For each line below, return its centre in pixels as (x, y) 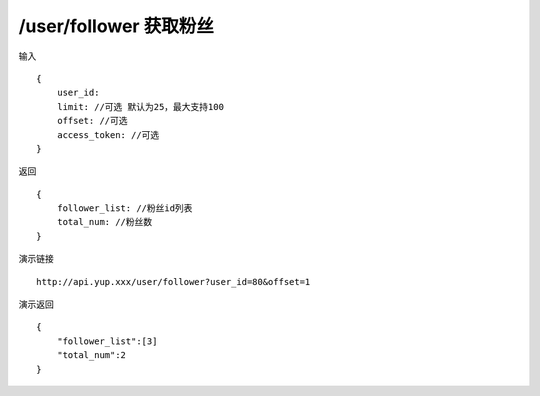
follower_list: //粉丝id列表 (124, 208)
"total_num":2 (91, 355)
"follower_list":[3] (107, 341)
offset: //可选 (92, 121)
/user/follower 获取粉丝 (116, 26)
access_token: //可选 (108, 134)
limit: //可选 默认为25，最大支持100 (140, 106)
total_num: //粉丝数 (104, 222)
